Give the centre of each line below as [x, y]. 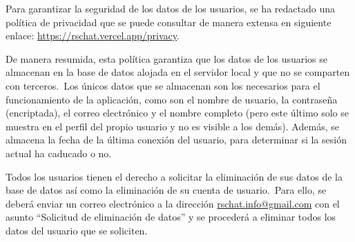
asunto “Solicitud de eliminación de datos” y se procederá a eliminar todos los [171, 217]
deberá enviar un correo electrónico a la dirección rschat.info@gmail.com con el [173, 203]
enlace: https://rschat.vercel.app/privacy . [93, 36]
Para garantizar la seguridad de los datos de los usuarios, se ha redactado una [170, 8]
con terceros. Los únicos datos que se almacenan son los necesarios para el [163, 85]
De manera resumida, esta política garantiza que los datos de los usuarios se [167, 58]
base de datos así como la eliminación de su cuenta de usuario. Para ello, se [166, 190]
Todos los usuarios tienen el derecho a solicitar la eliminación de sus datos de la [174, 176]
